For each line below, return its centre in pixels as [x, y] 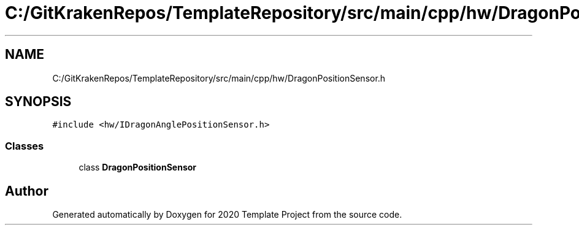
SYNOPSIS [38, 102]
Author [27, 191]
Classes [25, 146]
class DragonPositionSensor [138, 167]
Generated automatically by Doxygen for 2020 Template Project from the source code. [227, 215]
